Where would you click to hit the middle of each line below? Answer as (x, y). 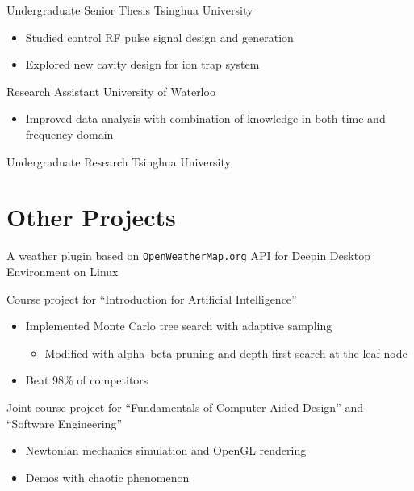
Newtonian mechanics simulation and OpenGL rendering (166, 450)
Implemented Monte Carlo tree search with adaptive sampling (179, 326)
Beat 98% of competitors (87, 380)
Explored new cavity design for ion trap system (142, 64)
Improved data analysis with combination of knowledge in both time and (205, 118)
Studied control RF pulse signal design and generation (159, 37)
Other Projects (91, 217)
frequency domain (69, 134)
